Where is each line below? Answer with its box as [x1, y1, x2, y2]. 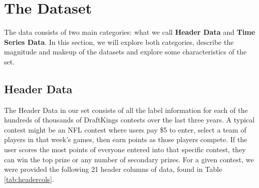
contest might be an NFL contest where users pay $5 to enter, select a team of [4, 124, 246, 135]
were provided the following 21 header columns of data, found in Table [4, 164, 222, 174]
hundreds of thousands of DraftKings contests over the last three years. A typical [4, 114, 255, 125]
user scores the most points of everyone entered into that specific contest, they [4, 144, 246, 155]
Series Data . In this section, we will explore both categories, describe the [4, 36, 234, 47]
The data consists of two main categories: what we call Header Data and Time [4, 27, 255, 37]
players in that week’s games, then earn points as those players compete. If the [4, 134, 247, 145]
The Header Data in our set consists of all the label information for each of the [4, 104, 248, 115]
